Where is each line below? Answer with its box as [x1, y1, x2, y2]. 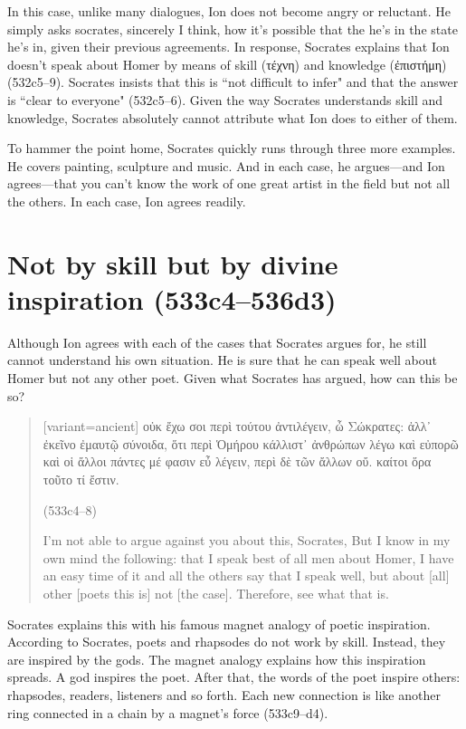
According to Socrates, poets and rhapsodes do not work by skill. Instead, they [7, 632, 446, 651]
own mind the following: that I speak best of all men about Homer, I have [43, 548, 454, 567]
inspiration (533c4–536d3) [7, 280, 337, 317]
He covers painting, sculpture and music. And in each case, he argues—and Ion [7, 156, 445, 175]
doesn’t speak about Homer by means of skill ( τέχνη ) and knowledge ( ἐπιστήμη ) [7, 54, 447, 73]
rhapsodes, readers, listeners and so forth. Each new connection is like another [7, 685, 441, 704]
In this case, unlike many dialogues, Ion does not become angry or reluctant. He [7, 2, 452, 20]
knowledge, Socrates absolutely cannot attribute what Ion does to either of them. [7, 108, 458, 127]
